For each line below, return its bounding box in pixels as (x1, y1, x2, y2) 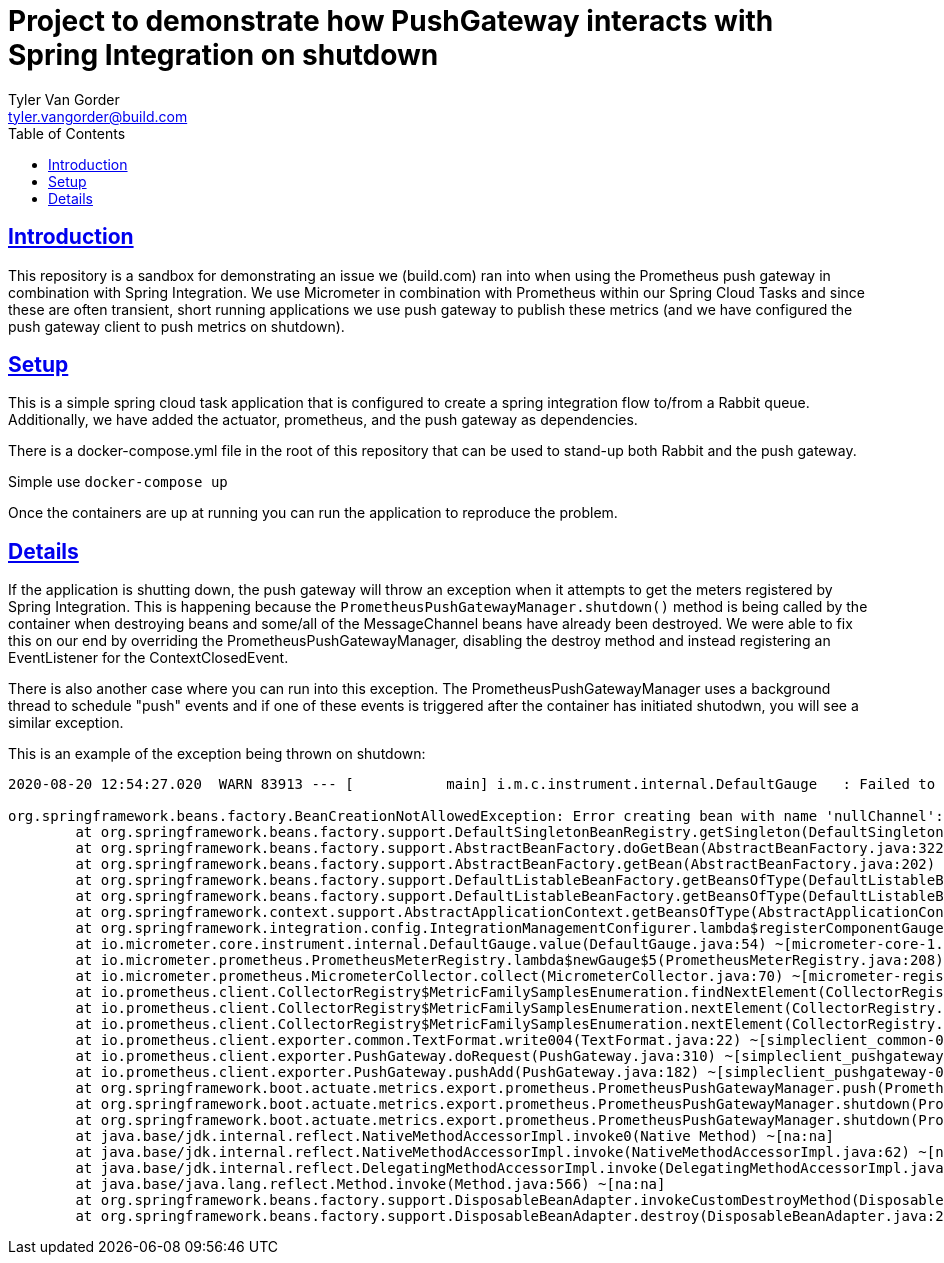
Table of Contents (8, 124, 126, 142)
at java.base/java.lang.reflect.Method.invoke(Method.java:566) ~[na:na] (75, 1176, 666, 1193)
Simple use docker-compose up (8, 473, 228, 491)
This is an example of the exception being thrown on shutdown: (8, 745, 426, 763)
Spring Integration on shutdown (8, 38, 439, 72)
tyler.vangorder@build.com (8, 107, 188, 125)
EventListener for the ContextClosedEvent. (8, 649, 289, 667)
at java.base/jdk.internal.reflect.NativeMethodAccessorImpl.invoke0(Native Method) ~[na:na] (75, 1128, 835, 1145)
